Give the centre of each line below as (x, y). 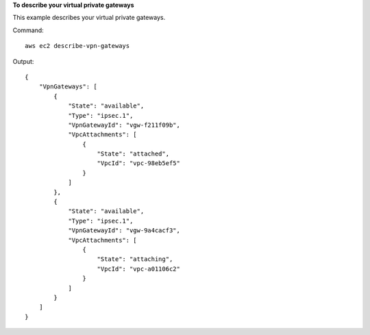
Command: (28, 30)
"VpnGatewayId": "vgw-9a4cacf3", (124, 231)
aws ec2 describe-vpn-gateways (77, 46)
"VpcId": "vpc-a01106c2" (139, 269)
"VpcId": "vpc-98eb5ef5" (139, 163)
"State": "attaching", (135, 259)
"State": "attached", (133, 154)
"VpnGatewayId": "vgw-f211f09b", (124, 125)
